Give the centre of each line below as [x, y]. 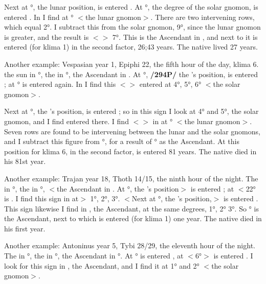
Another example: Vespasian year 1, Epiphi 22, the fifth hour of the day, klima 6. [131, 64]
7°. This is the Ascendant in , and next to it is [185, 37]
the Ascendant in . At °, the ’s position [118, 188]
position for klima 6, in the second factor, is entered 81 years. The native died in [130, 151]
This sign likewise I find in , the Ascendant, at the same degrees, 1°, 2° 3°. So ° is [131, 208]
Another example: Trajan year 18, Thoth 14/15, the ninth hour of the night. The [131, 178]
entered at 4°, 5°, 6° [170, 84]
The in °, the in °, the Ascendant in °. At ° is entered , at [94, 256]
